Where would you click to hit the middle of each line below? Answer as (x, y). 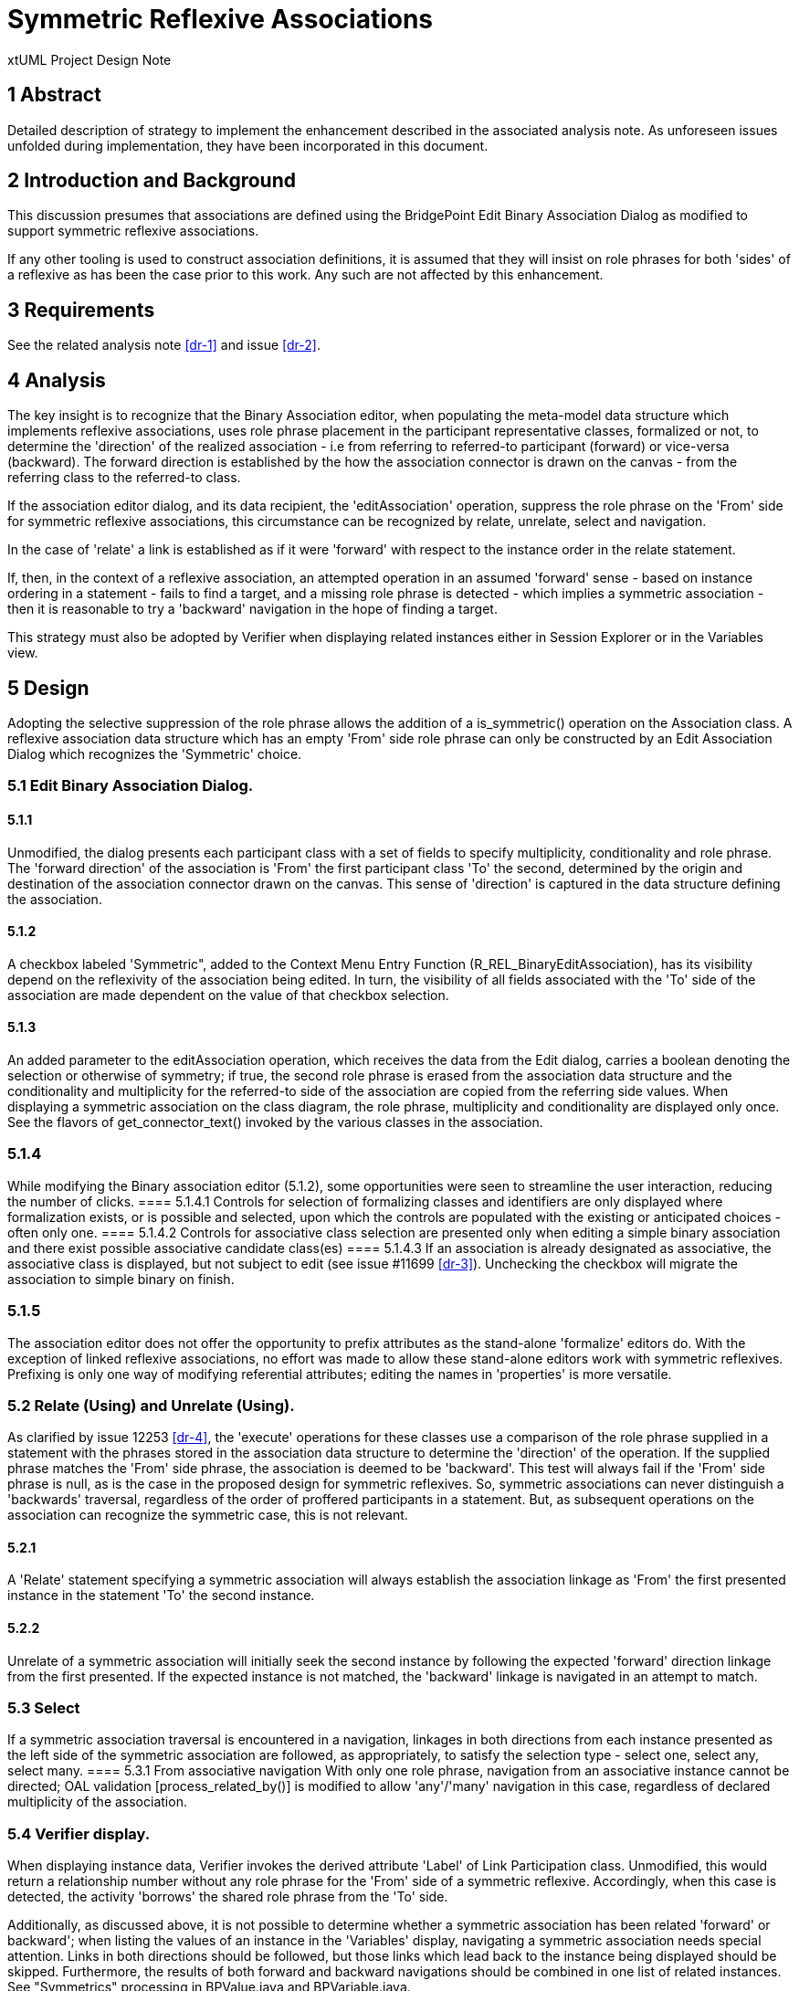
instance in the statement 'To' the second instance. (161, 1596)
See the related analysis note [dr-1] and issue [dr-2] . (164, 345)
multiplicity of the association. (97, 1802)
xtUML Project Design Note (89, 59)
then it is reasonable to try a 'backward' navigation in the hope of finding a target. (252, 609)
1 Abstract (54, 95)
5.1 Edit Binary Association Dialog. (131, 786)
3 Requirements (81, 310)
